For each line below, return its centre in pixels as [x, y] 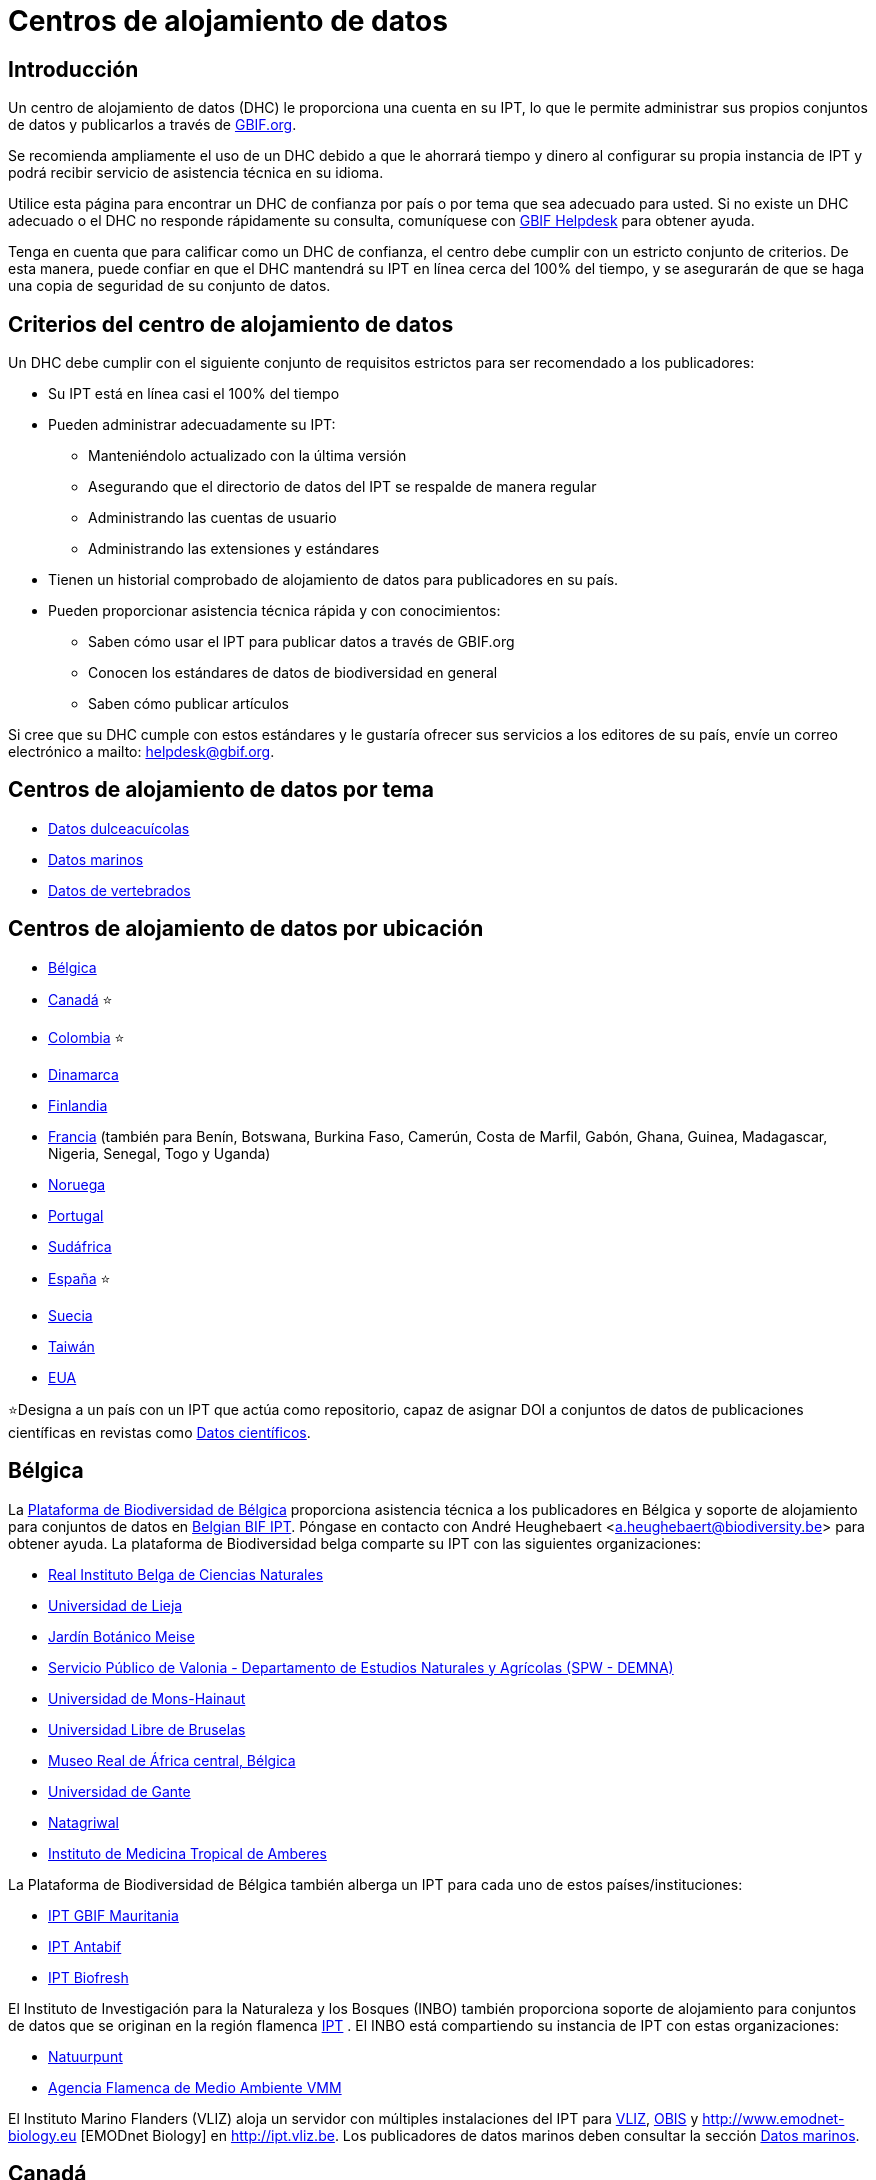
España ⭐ [79, 1278]
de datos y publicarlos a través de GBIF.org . [152, 125]
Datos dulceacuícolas [119, 828]
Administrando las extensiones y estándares [234, 549]
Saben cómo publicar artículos [188, 704]
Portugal [76, 1215]
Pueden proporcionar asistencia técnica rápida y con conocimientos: [274, 611]
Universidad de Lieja [115, 1605]
